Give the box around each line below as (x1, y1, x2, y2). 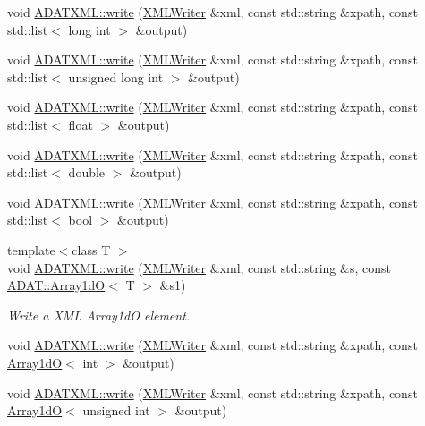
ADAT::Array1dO (7, 276, 106, 294)
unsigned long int (68, 67, 164, 86)
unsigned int (82, 401, 150, 420)
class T (72, 240, 111, 259)
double (68, 163, 106, 182)
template (7, 240, 55, 259)
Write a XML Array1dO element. (7, 305, 191, 324)
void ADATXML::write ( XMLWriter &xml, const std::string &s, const (7, 258, 391, 277)
